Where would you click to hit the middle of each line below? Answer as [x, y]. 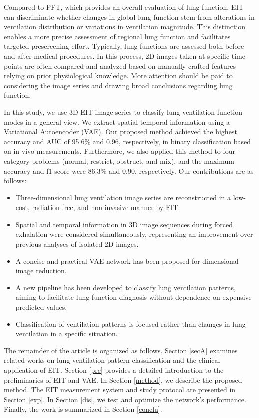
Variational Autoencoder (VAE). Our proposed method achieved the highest [121, 132]
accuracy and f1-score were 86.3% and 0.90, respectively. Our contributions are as [129, 171]
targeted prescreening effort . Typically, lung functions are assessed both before [124, 46]
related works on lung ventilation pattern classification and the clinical [112, 360]
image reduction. [41, 270]
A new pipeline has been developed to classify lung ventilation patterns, [126, 287]
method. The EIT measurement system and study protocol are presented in [120, 390]
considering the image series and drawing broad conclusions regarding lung [118, 85]
